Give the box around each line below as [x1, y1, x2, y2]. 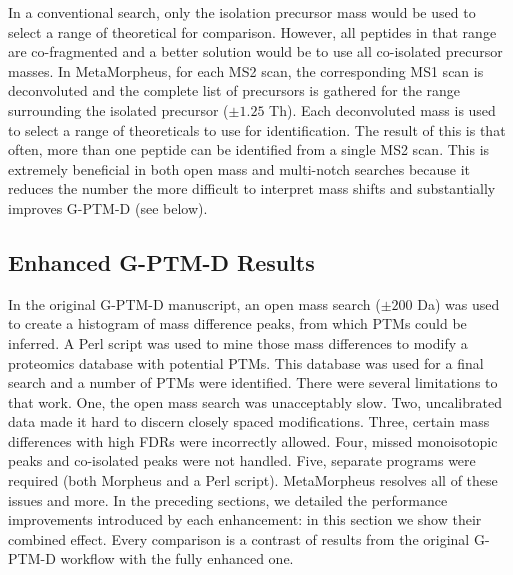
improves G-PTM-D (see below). [8, 197, 208, 218]
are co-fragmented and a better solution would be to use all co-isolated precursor [8, 41, 503, 62]
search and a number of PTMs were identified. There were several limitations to [8, 372, 498, 393]
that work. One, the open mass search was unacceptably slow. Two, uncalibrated [8, 391, 502, 412]
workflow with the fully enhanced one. [60, 548, 294, 569]
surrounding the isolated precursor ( [8, 99, 229, 120]
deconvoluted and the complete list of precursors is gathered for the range [8, 80, 461, 101]
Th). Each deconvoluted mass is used [269, 99, 496, 120]
